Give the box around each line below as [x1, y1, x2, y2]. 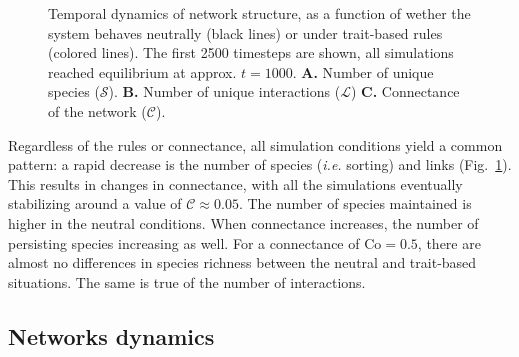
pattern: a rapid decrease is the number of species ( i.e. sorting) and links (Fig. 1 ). [8, 154, 512, 175]
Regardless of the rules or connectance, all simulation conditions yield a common [8, 134, 503, 155]
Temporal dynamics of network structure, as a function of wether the [48, 3, 471, 23]
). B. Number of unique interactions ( [108, 81, 341, 102]
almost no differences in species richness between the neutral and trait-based [8, 252, 477, 273]
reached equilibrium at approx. [48, 61, 237, 82]
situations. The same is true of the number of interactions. [8, 271, 366, 292]
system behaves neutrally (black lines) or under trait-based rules [48, 22, 443, 43]
